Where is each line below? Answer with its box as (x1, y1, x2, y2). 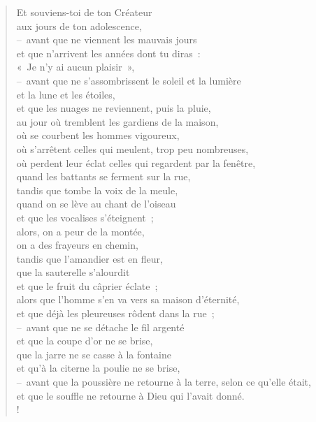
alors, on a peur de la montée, (16, 224, 145, 238)
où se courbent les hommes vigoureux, (16, 128, 180, 143)
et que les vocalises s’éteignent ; (16, 210, 154, 224)
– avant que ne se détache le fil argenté (16, 319, 185, 334)
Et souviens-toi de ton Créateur (16, 5, 152, 19)
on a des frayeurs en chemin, (16, 238, 138, 252)
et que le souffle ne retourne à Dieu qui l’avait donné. (16, 388, 245, 402)
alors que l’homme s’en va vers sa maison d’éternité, (16, 292, 240, 307)
